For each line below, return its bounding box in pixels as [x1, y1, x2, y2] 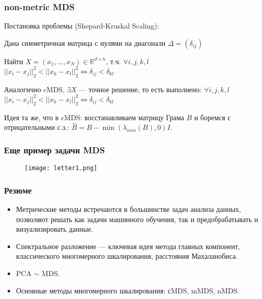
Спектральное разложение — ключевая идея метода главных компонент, [16, 240, 240, 251]
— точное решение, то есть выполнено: [79, 84, 202, 94]
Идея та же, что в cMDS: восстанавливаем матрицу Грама [4, 112, 184, 122]
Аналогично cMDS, [4, 84, 65, 94]
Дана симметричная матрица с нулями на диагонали [4, 37, 166, 48]
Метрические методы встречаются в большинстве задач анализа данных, [16, 204, 241, 214]
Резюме [4, 183, 32, 196]
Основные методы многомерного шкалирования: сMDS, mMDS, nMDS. [16, 285, 240, 295]
